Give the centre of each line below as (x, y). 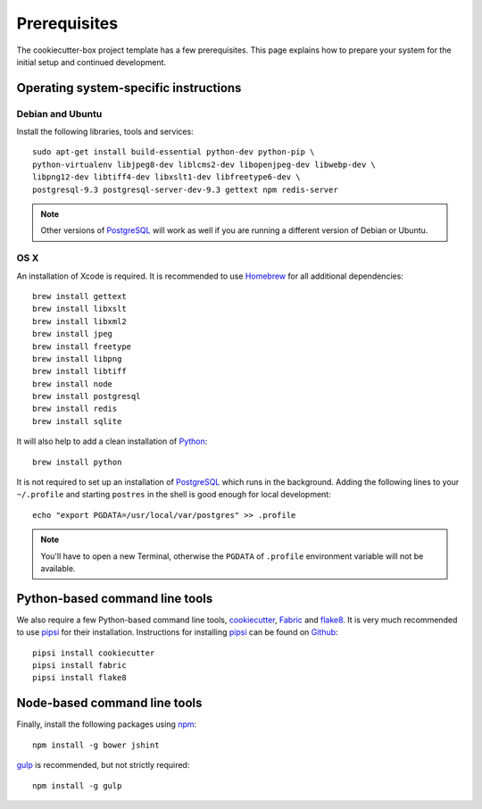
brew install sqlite (77, 421)
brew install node (73, 384)
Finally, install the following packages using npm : (107, 724)
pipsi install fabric (79, 666)
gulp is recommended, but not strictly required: (103, 765)
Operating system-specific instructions (129, 88)
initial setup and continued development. (91, 62)
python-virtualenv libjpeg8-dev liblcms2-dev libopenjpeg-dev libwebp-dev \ (204, 164)
